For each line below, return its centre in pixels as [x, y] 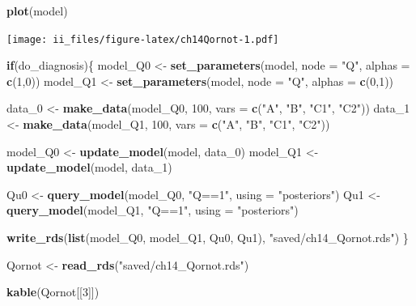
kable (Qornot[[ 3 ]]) [53, 292]
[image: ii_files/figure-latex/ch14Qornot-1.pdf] [143, 39]
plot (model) [37, 11]
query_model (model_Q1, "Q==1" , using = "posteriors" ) [153, 210]
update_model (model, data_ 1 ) [89, 167]
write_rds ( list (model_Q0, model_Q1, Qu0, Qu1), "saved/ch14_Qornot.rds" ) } [208, 237]
